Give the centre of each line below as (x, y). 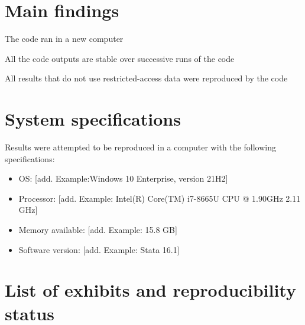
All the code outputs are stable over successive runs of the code (120, 58)
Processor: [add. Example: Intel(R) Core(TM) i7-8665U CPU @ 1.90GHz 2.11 (160, 198)
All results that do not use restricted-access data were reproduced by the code (146, 78)
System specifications (93, 119)
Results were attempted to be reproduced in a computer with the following (140, 147)
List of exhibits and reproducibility (150, 290)
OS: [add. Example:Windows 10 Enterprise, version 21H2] (123, 178)
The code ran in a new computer (64, 39)
